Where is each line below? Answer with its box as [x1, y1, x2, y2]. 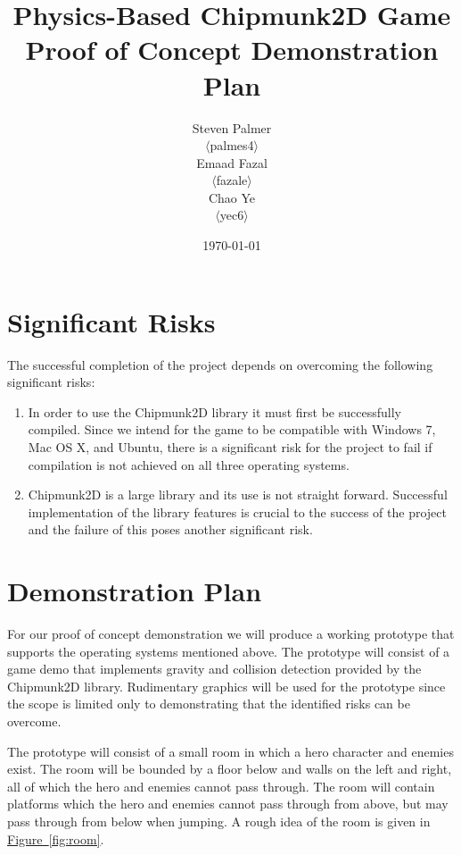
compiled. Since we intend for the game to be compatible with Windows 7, [28, 420, 436, 439]
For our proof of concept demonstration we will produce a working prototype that [7, 624, 455, 643]
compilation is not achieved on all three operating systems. [28, 455, 350, 474]
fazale [216, 171, 248, 189]
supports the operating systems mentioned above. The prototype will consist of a [7, 641, 450, 660]
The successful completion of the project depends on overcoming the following [7, 355, 433, 373]
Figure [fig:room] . [7, 829, 104, 848]
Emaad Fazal [196, 153, 268, 172]
